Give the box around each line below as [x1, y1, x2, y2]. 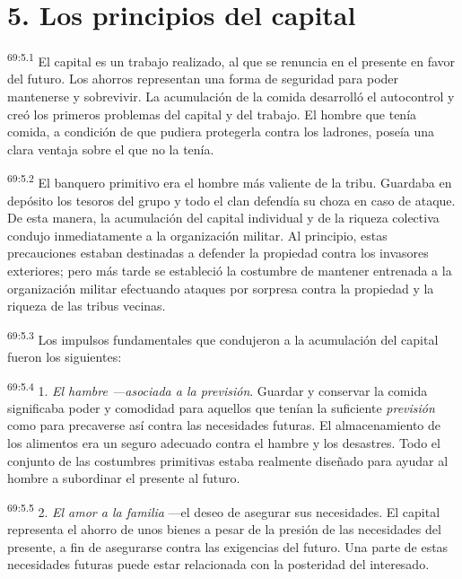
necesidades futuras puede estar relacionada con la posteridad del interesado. [7, 555, 430, 574]
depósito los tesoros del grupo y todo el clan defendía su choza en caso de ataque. [7, 190, 456, 209]
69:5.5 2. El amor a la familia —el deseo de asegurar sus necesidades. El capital [7, 499, 440, 521]
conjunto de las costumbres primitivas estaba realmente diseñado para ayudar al [7, 451, 449, 469]
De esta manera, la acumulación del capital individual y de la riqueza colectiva [7, 208, 440, 227]
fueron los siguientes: [7, 347, 122, 365]
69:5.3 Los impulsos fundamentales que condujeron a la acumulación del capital [7, 327, 439, 348]
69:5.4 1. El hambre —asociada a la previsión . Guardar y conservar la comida [7, 378, 428, 399]
